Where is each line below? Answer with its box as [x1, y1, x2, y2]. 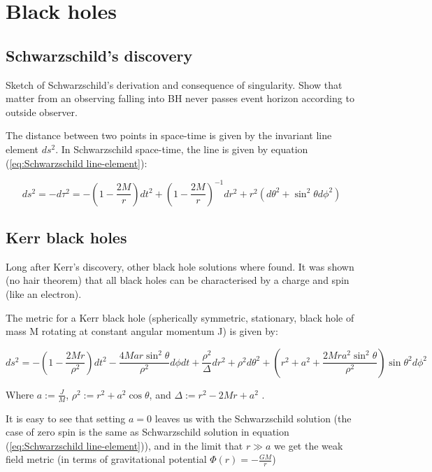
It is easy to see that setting [6, 410, 126, 425]
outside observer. [6, 104, 78, 119]
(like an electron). [6, 287, 82, 301]
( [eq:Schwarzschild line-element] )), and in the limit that [6, 438, 243, 452]
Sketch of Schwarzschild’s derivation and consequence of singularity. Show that [6, 77, 343, 92]
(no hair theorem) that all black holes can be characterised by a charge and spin [6, 273, 350, 287]
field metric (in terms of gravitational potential [6, 452, 207, 466]
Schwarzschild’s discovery [6, 44, 193, 66]
